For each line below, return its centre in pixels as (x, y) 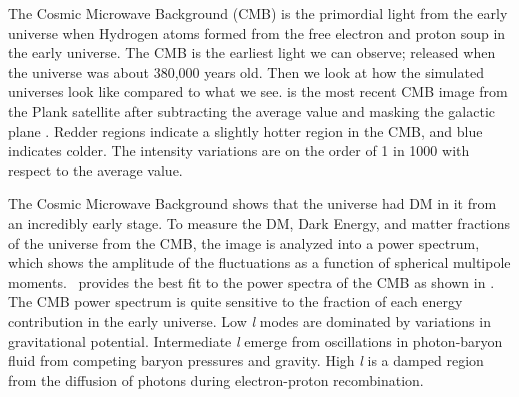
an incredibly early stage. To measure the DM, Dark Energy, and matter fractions (259, 222)
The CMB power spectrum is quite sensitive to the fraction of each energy (235, 301)
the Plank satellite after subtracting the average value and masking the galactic (252, 110)
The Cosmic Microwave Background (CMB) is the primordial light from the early (258, 13)
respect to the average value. (95, 169)
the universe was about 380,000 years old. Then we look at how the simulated (246, 71)
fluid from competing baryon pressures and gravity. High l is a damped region (246, 360)
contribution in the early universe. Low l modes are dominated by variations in (249, 320)
